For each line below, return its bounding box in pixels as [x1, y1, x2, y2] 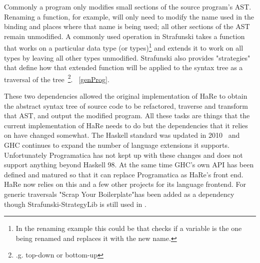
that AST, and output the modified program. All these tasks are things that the [4, 110, 250, 121]
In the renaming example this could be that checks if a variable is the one [15, 223, 242, 233]
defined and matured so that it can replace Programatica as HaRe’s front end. [4, 169, 243, 179]
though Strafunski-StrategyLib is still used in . [4, 198, 146, 209]
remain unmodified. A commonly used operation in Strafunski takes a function [4, 31, 245, 41]
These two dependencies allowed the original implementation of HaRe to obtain [4, 91, 247, 101]
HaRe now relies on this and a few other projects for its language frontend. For [4, 179, 246, 189]
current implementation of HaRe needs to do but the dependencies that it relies [4, 120, 248, 130]
